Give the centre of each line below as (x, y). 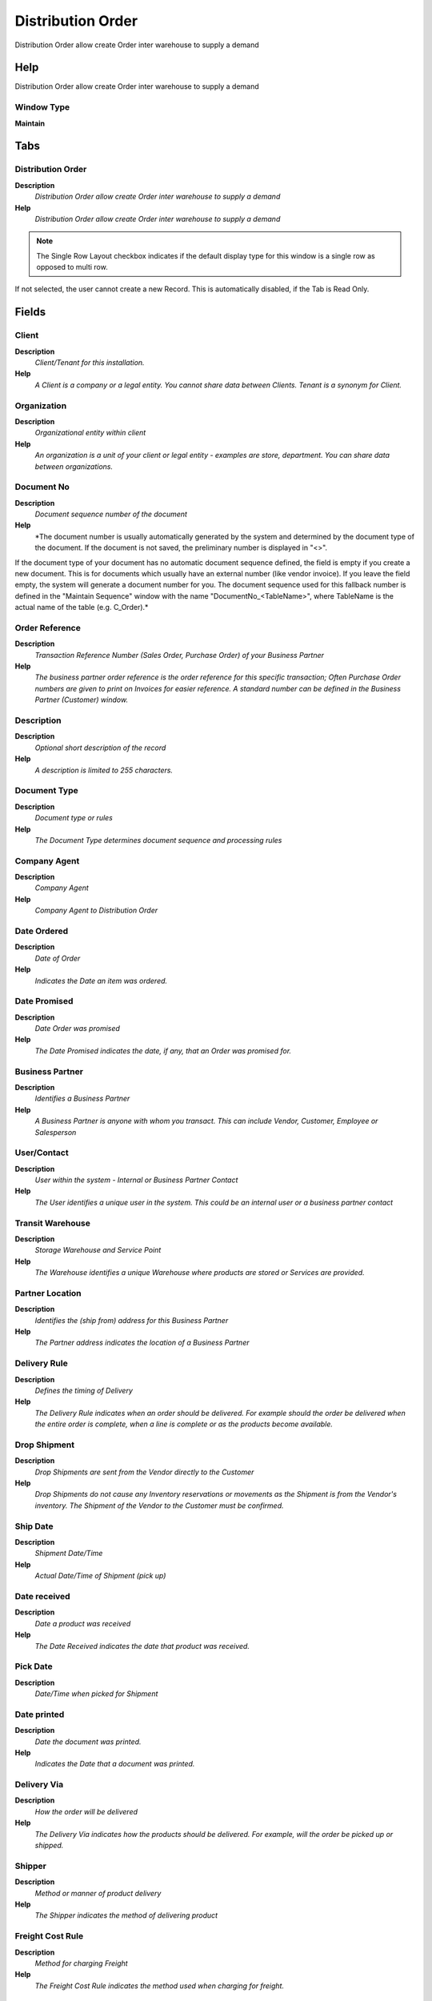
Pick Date (34, 1666)
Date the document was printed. (88, 1742)
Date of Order (58, 958)
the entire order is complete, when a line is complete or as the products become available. (184, 1424)
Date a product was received (83, 1623)
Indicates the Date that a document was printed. (115, 1764)
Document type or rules (74, 818)
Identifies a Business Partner (82, 1099)
